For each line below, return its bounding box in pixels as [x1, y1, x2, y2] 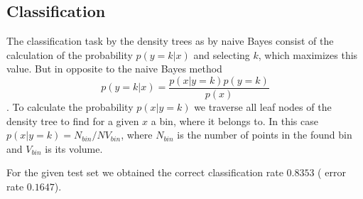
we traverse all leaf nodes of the [194, 99, 332, 114]
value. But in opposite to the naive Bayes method [6, 61, 222, 76]
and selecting [193, 47, 250, 62]
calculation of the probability [6, 47, 133, 62]
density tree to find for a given [6, 113, 139, 128]
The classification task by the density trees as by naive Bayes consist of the [6, 33, 334, 48]
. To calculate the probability [6, 99, 134, 114]
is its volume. [45, 141, 103, 156]
